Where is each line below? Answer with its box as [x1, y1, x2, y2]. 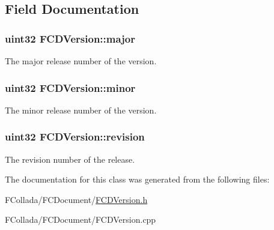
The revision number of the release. [5, 153, 135, 165]
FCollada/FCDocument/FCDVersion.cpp [5, 213, 156, 226]
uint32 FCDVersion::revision [5, 129, 145, 144]
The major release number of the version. [5, 55, 157, 67]
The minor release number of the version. [5, 103, 157, 116]
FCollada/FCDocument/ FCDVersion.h [5, 193, 148, 205]
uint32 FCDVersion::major [5, 31, 136, 46]
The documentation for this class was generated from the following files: [5, 173, 270, 186]
